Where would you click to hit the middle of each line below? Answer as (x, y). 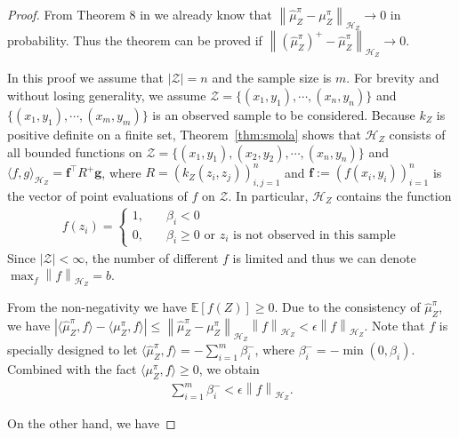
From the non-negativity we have (97, 307)
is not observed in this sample (314, 235)
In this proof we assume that (86, 78)
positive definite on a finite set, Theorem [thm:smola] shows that (184, 135)
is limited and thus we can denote (324, 257)
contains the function (394, 195)
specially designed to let (72, 350)
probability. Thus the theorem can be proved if (135, 40)
